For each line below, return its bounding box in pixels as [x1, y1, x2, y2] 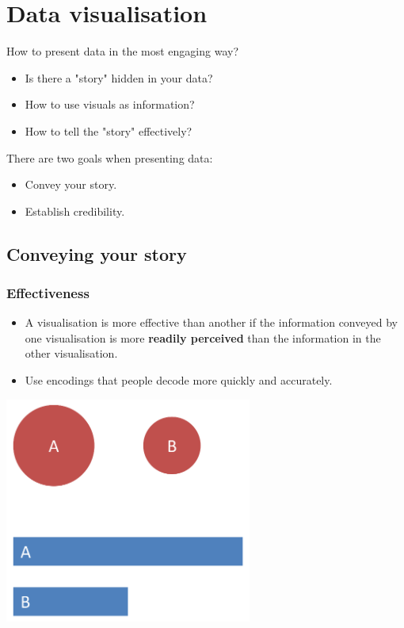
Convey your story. [25, 176, 117, 193]
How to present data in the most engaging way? [6, 43, 238, 59]
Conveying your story [6, 241, 187, 266]
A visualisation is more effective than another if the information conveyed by [25, 314, 398, 331]
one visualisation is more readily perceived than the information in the [25, 329, 381, 346]
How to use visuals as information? [25, 96, 195, 113]
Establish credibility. [25, 202, 125, 219]
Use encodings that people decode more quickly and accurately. [25, 372, 333, 389]
